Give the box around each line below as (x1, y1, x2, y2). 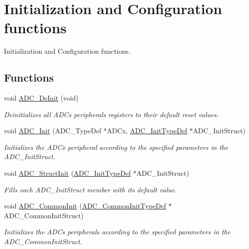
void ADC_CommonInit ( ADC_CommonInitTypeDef (4, 201, 166, 211)
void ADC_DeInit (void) (4, 93, 79, 103)
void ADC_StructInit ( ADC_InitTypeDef (4, 168, 131, 178)
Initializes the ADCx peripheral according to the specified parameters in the (4, 142, 228, 152)
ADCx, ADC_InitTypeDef (107, 125, 187, 136)
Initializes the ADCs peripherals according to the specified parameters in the (4, 227, 231, 237)
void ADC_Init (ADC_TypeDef (4, 125, 101, 136)
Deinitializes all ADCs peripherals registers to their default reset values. (4, 109, 219, 119)
